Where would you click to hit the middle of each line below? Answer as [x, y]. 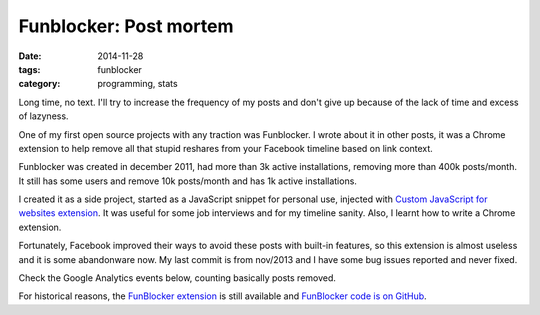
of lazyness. [43, 116]
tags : [29, 69]
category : [39, 84]
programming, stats [138, 84]
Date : [30, 56]
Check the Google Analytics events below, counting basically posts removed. [177, 278]
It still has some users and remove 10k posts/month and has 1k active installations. [187, 181]
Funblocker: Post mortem [126, 26]
